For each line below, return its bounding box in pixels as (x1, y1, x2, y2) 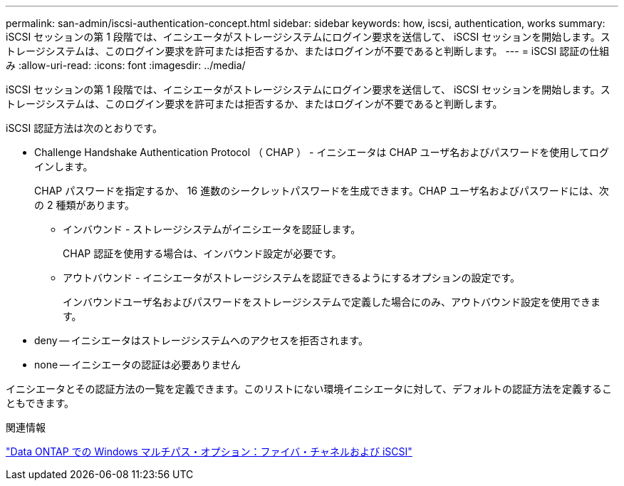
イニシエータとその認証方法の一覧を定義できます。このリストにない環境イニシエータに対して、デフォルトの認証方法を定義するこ (6, 383, 613, 395)
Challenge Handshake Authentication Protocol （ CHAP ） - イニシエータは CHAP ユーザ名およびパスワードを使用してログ (34, 146, 609, 158)
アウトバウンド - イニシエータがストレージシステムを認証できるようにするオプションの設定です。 (63, 272, 521, 284)
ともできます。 (6, 397, 75, 409)
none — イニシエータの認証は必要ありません (34, 358, 241, 371)
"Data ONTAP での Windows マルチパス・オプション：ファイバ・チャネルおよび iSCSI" (6, 445, 412, 457)
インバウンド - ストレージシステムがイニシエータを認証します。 (63, 223, 361, 235)
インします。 (34, 160, 93, 172)
